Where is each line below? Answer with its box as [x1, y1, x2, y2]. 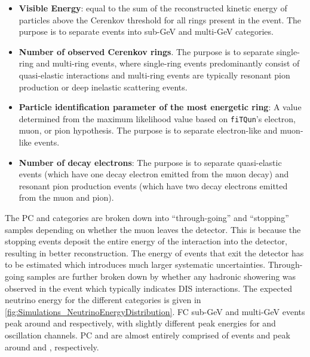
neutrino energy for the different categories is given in [5, 294, 201, 306]
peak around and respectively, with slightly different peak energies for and [5, 317, 276, 329]
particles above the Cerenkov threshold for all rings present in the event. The [19, 13, 302, 26]
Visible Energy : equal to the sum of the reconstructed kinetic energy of [19, 2, 287, 14]
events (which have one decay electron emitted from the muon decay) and [19, 168, 289, 180]
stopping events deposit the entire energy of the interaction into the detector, [5, 235, 287, 247]
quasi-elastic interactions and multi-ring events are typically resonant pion [19, 68, 290, 81]
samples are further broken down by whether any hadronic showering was [27, 270, 296, 282]
